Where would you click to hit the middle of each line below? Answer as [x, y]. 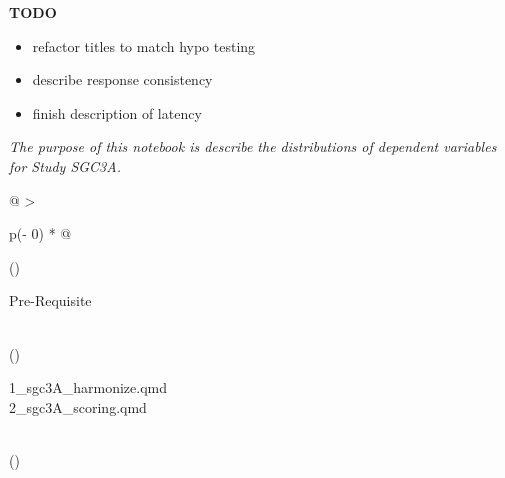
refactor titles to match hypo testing [144, 45]
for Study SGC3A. [65, 165]
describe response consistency [122, 79]
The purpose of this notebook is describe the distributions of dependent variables [253, 146]
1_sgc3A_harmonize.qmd [88, 387]
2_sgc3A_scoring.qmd [78, 406]
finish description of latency [117, 112]
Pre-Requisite [50, 300]
